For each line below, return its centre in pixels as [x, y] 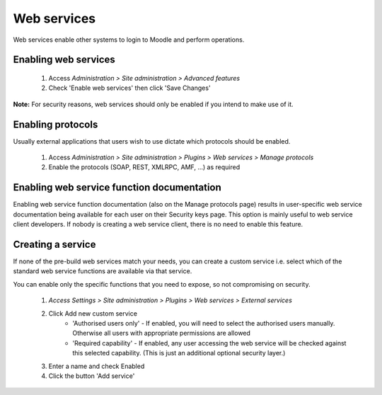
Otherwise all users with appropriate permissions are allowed [162, 333]
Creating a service [54, 244]
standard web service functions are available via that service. [103, 271]
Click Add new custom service [93, 313]
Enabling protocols [56, 124]
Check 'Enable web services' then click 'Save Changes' [130, 88]
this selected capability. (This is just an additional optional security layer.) [179, 353]
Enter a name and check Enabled [97, 366]
